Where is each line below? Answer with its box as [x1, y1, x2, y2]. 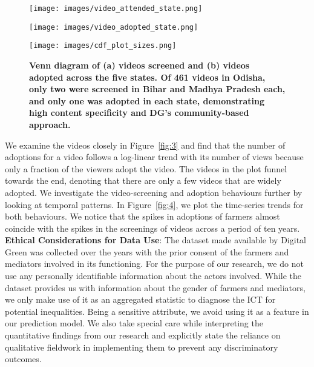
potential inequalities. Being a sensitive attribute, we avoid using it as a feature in [5, 305, 309, 317]
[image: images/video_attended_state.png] [29, 4, 203, 13]
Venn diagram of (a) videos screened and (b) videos [29, 58, 250, 71]
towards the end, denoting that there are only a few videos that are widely [5, 174, 281, 187]
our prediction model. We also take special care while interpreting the [5, 317, 263, 329]
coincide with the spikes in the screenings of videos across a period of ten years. [5, 221, 300, 234]
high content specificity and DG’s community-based [29, 106, 249, 119]
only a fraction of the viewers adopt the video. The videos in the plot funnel [5, 162, 287, 175]
